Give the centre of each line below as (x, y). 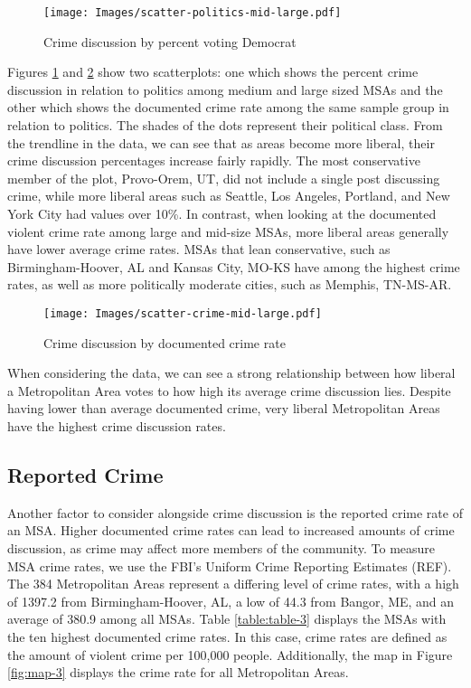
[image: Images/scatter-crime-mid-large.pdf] (183, 313)
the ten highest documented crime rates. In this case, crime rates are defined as (227, 636)
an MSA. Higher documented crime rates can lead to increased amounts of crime (231, 530)
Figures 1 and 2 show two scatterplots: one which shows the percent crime (213, 72)
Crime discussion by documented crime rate (165, 342)
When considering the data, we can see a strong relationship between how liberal (231, 373)
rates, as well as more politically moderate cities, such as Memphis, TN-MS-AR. (230, 284)
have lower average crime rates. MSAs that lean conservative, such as (199, 249)
